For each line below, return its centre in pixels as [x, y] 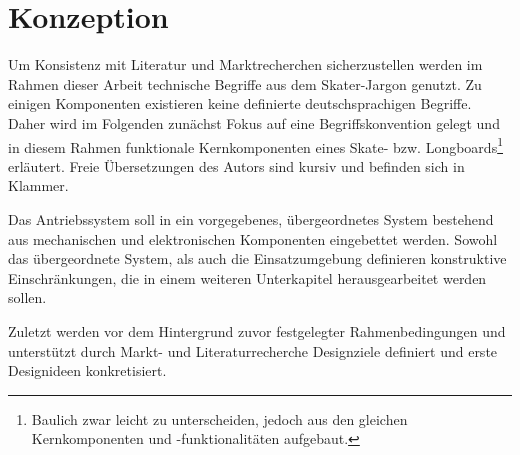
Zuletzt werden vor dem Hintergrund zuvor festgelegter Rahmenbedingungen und [257, 330]
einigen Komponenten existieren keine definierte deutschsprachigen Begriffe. [240, 103]
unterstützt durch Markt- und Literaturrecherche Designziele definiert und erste [253, 350]
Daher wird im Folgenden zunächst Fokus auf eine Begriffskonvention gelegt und [254, 122]
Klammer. [38, 185]
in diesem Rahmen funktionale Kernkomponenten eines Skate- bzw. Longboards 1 [256, 145]
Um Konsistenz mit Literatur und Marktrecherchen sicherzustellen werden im [245, 64]
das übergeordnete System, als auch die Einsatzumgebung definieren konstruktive [257, 258]
